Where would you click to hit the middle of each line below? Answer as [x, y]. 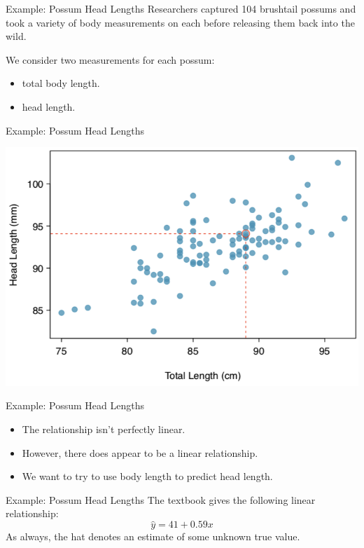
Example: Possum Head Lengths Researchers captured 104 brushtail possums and [181, 8]
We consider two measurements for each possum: [110, 59]
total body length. [61, 83]
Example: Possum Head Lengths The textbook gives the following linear [161, 499]
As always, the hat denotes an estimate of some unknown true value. [153, 536]
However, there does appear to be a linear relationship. [140, 452]
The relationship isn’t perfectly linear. [104, 429]
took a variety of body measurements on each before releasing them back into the [180, 22]
